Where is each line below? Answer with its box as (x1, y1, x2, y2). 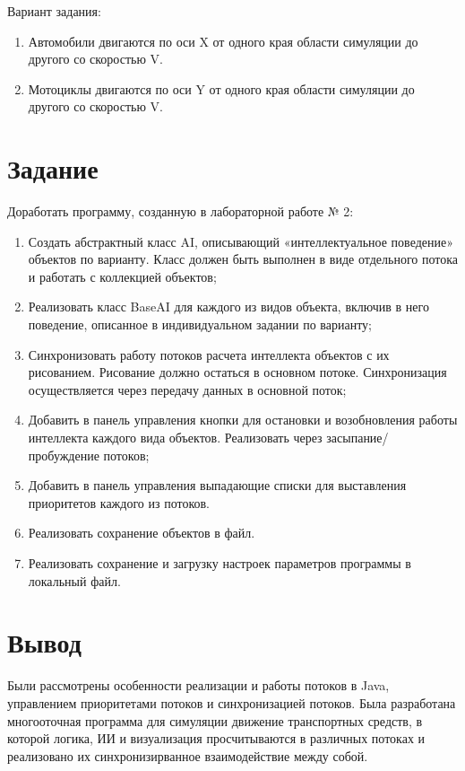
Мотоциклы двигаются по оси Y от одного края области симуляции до (28, 79, 415, 98)
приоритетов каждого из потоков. (28, 493, 210, 512)
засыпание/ (326, 428, 389, 447)
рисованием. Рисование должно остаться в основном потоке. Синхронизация (28, 363, 447, 381)
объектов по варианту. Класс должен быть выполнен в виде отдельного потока (28, 250, 459, 268)
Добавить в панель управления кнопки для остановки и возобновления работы (28, 410, 458, 429)
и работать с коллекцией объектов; (28, 267, 217, 285)
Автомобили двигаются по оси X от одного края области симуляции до (28, 31, 418, 50)
